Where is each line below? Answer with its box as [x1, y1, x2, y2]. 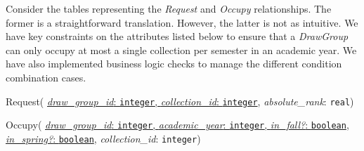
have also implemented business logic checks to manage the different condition [6, 56, 342, 71]
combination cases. [6, 70, 86, 84]
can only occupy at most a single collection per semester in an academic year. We [6, 42, 357, 57]
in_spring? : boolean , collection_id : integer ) [6, 131, 201, 145]
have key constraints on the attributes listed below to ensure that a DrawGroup [6, 29, 349, 44]
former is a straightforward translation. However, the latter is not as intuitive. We [6, 15, 358, 29]
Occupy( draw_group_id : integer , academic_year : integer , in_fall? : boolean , [6, 117, 349, 132]
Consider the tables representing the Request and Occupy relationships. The [6, 1, 332, 15]
